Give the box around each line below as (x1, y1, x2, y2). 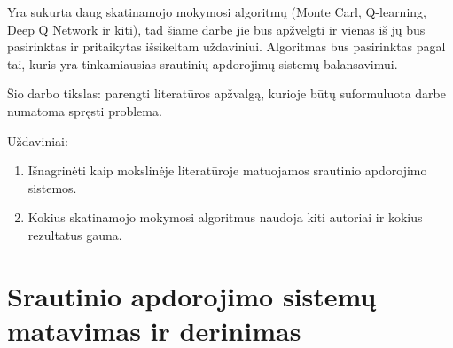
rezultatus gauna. (27, 225, 122, 244)
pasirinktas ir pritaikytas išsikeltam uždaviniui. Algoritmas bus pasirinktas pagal (7, 37, 446, 56)
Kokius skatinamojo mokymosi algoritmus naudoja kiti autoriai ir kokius (27, 208, 423, 227)
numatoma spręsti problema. (7, 101, 162, 120)
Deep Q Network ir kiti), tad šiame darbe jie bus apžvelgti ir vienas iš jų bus (7, 19, 426, 38)
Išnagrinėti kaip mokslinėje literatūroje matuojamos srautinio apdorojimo (27, 161, 427, 180)
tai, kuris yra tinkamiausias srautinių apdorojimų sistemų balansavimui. (7, 54, 398, 73)
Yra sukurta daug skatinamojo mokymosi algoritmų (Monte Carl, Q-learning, (7, 3, 426, 20)
